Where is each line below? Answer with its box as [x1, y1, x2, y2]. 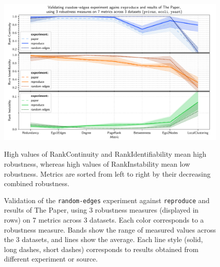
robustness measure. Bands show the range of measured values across [4, 224, 216, 235]
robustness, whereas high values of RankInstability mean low [4, 159, 190, 169]
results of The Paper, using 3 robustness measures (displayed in [4, 205, 199, 215]
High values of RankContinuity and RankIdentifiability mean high [4, 149, 206, 159]
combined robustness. [4, 178, 69, 189]
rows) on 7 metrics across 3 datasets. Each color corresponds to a [4, 215, 204, 225]
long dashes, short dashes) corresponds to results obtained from [4, 244, 199, 254]
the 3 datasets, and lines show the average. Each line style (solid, [4, 234, 203, 245]
